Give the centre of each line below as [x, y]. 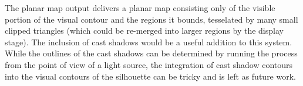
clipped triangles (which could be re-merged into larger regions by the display [144, 31]
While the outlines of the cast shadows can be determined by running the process [151, 53]
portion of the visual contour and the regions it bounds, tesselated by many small [151, 19]
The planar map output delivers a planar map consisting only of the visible [140, 8]
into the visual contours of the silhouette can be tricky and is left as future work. [150, 76]
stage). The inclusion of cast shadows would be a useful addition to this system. [149, 42]
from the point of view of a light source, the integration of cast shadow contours [149, 64]
